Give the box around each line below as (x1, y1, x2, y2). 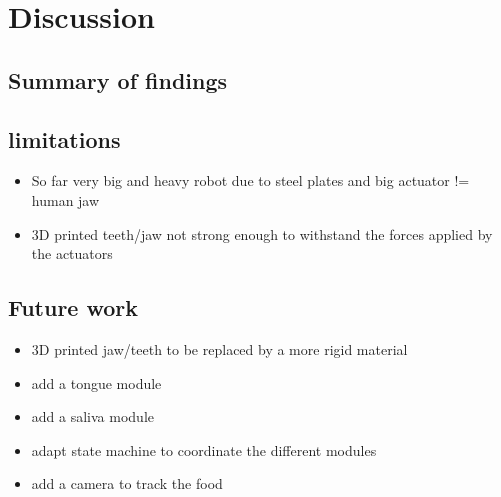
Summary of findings (8, 64, 228, 95)
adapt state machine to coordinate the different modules (31, 439, 377, 460)
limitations (8, 123, 121, 154)
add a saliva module (31, 406, 154, 427)
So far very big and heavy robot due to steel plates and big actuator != (31, 170, 470, 191)
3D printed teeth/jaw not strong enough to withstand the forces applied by (31, 223, 493, 244)
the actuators (31, 243, 113, 264)
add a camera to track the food (31, 473, 223, 494)
